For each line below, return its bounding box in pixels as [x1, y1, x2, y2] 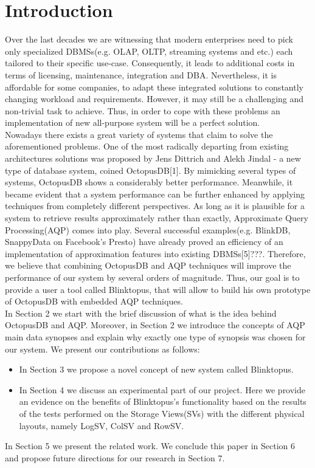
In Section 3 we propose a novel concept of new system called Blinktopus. [19, 363, 294, 376]
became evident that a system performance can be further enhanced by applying [5, 187, 305, 200]
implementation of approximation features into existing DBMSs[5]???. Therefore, [5, 247, 306, 260]
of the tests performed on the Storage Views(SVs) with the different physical [19, 407, 305, 419]
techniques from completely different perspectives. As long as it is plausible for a [5, 199, 305, 212]
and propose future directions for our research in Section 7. [5, 451, 225, 464]
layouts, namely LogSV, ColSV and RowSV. [19, 419, 184, 432]
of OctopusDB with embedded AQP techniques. [5, 295, 183, 308]
